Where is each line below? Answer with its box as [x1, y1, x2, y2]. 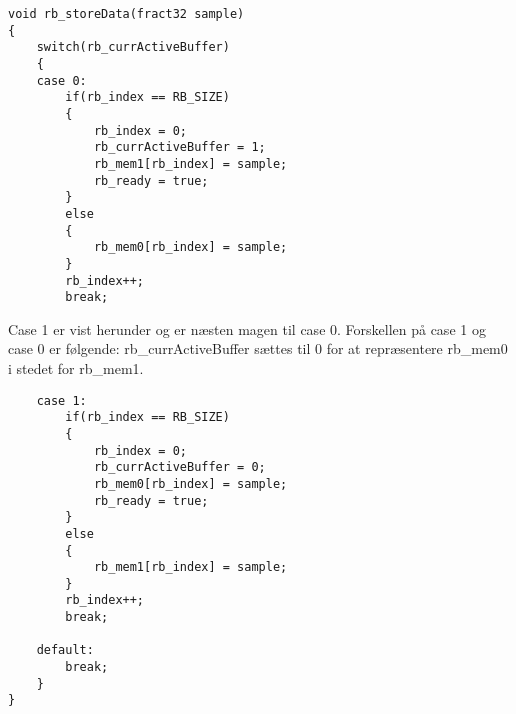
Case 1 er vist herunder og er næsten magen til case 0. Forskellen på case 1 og [8, 318, 486, 339]
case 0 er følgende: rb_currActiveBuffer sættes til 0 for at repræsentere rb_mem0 [8, 338, 508, 359]
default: [36, 643, 94, 658]
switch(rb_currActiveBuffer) [36, 40, 230, 55]
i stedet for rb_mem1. [8, 358, 144, 378]
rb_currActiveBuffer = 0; [93, 460, 266, 475]
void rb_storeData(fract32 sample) [8, 7, 245, 21]
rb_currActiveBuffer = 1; [93, 140, 266, 155]
